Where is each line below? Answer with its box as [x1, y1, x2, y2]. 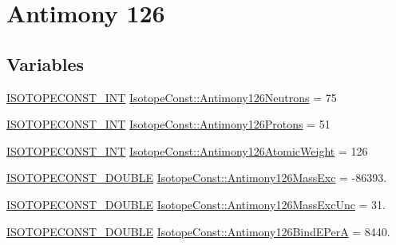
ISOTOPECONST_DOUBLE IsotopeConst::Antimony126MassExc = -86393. [6, 169, 387, 186]
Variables [6, 51, 85, 76]
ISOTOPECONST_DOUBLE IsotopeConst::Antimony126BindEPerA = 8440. [6, 223, 390, 239]
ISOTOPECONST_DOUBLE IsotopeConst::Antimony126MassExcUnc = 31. [6, 196, 386, 212]
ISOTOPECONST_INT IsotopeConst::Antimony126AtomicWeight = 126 [6, 142, 368, 159]
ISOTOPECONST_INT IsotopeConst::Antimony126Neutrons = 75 [6, 89, 337, 105]
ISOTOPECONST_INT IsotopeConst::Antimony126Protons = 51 [6, 116, 331, 132]
